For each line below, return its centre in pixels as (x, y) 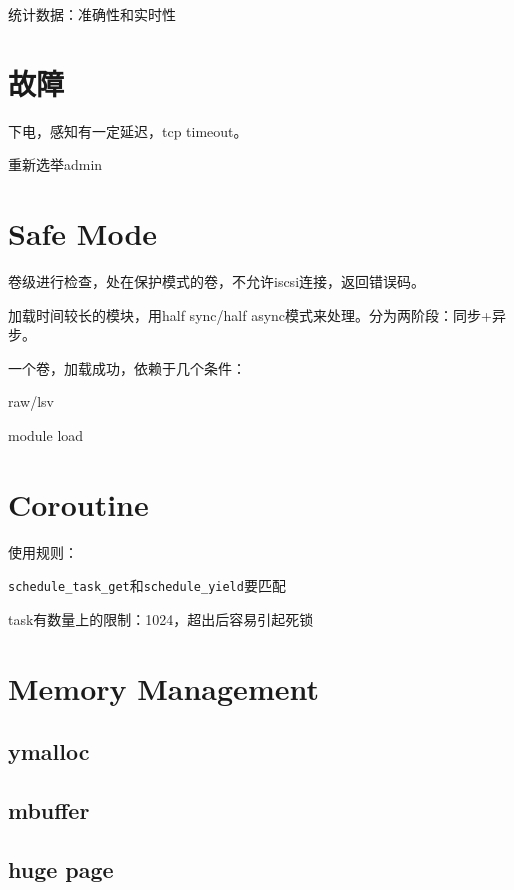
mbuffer (49, 810)
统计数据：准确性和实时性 (92, 14)
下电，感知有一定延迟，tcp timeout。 (128, 130)
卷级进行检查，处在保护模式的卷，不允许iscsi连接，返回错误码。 (217, 281)
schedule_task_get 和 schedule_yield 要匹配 (147, 585)
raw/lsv (31, 401)
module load (46, 435)
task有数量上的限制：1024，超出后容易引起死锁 (161, 618)
